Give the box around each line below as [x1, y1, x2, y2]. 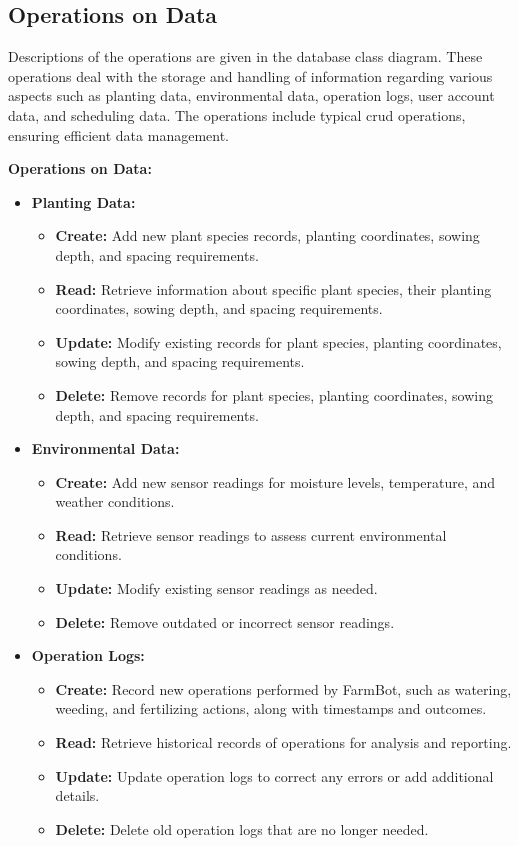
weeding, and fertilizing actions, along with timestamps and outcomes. [55, 698, 487, 719]
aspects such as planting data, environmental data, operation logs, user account [8, 85, 495, 106]
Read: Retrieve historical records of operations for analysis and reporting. [55, 732, 512, 753]
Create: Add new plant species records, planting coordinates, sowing [55, 225, 480, 246]
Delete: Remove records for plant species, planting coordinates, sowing [55, 384, 493, 405]
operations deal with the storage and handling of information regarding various [8, 65, 493, 86]
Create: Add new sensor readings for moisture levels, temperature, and [55, 471, 496, 492]
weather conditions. [55, 491, 175, 512]
